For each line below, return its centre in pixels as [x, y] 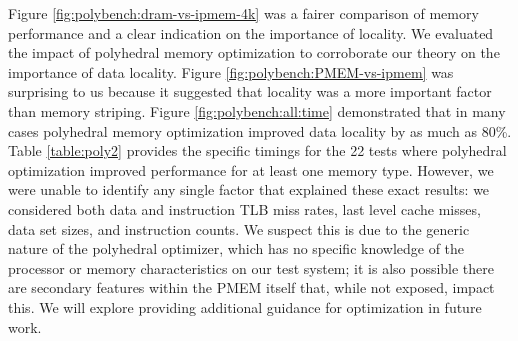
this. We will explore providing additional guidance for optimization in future [245, 306]
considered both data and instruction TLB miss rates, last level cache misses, [244, 208]
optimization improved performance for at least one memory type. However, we [251, 169]
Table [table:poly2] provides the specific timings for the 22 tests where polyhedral [257, 150]
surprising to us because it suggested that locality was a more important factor [250, 91]
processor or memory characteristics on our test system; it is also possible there [251, 267]
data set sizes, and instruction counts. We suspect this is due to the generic [239, 228]
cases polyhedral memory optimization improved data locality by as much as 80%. [260, 130]
